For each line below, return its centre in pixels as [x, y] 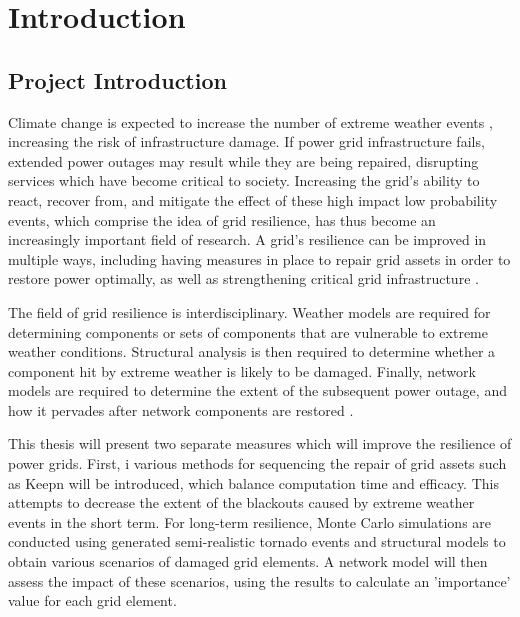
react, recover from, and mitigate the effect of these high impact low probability [253, 199]
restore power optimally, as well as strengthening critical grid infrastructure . [243, 278]
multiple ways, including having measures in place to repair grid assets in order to [259, 258]
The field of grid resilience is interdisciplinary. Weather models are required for [249, 311]
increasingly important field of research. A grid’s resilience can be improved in [247, 239]
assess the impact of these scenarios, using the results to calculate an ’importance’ [259, 580]
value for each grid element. [92, 600]
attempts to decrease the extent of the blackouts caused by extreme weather [241, 502]
